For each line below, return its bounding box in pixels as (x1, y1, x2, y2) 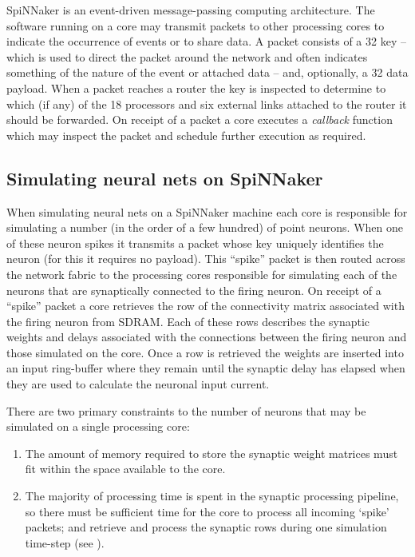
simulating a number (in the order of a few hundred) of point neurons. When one (6, 219, 404, 236)
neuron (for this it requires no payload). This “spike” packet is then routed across (6, 250, 405, 267)
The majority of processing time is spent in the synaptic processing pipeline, (25, 487, 399, 504)
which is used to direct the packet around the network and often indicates (6, 48, 368, 65)
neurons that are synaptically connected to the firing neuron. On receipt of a (6, 281, 381, 298)
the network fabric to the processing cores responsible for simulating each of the (6, 265, 397, 282)
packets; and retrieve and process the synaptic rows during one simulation (25, 519, 387, 535)
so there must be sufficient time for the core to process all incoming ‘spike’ (25, 503, 389, 519)
